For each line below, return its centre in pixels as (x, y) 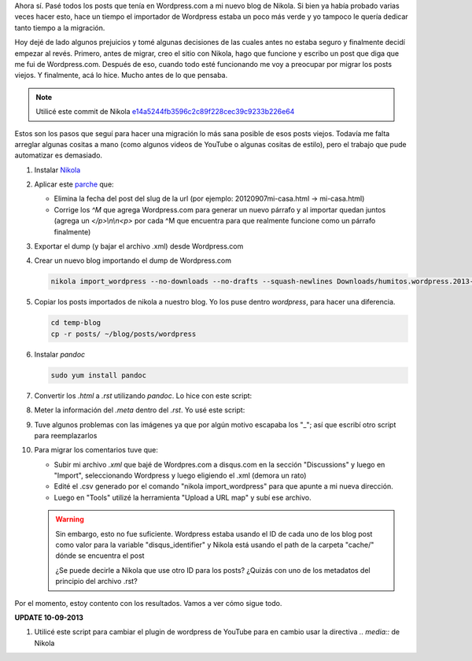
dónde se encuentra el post (100, 556)
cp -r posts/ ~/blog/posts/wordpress (124, 334)
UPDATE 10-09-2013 (49, 617)
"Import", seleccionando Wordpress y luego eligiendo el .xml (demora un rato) (180, 475)
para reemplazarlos (66, 435)
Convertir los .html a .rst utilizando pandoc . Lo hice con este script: (143, 395)
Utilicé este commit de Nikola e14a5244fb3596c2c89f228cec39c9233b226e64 (165, 112)
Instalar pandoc (60, 354)
